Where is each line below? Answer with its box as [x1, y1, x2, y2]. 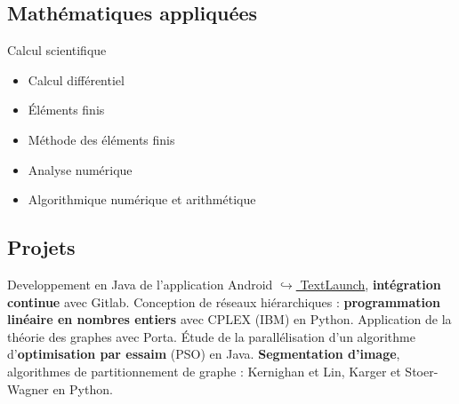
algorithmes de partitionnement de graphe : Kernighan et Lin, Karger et [7, 361, 401, 380]
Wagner [7, 379, 49, 398]
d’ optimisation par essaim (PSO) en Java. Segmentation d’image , [7, 345, 400, 363]
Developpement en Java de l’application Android [7, 274, 273, 293]
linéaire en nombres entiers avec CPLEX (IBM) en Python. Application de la [7, 310, 452, 329]
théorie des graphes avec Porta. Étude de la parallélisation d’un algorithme [7, 327, 415, 345]
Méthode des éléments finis [28, 130, 175, 148]
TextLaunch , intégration [300, 274, 441, 293]
